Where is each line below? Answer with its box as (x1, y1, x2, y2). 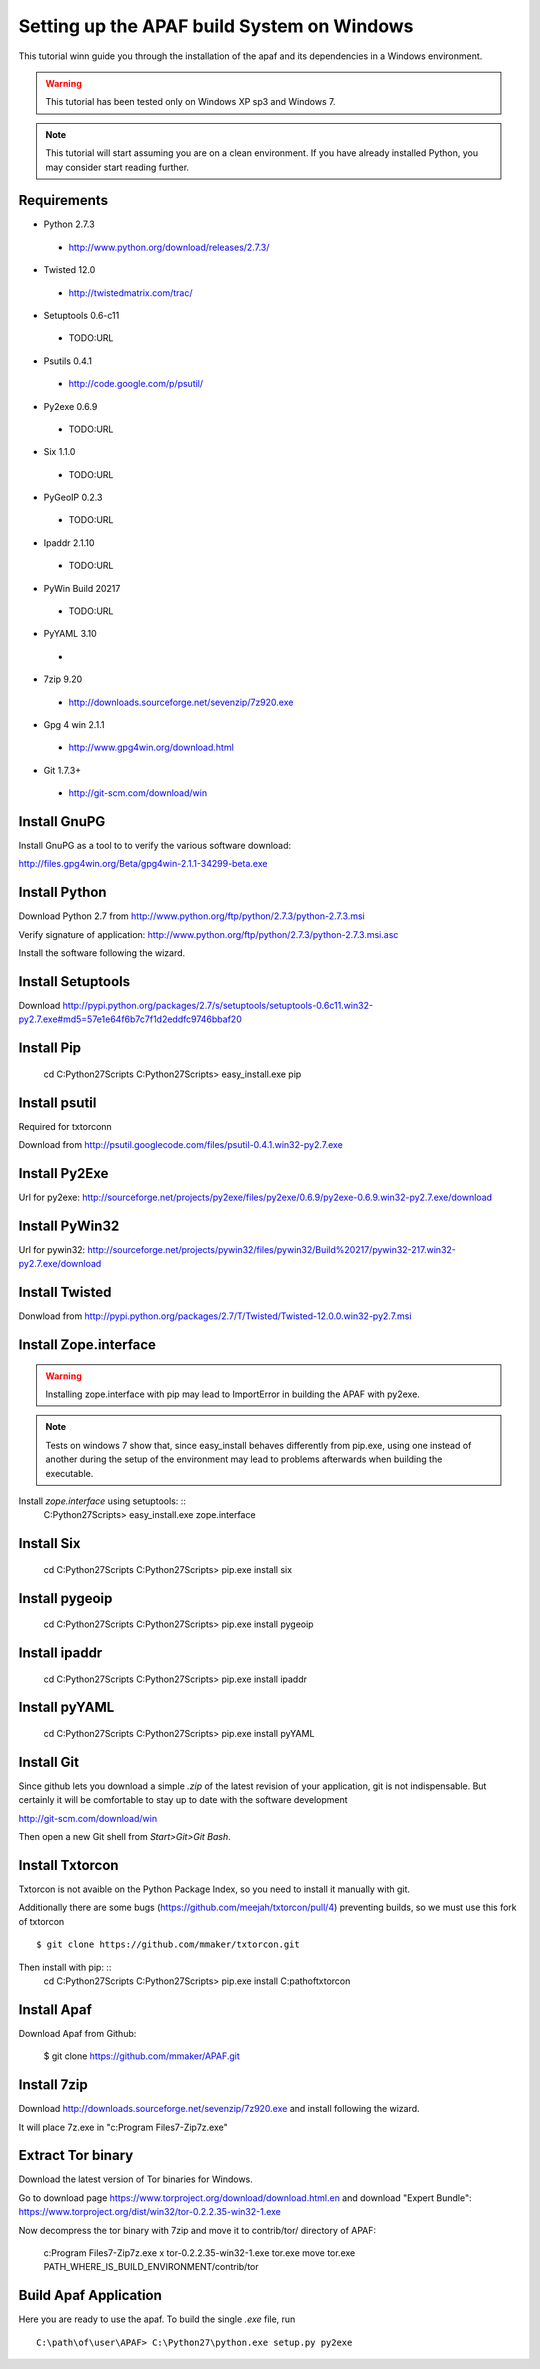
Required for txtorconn (18, 1120, 112, 1132)
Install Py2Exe (18, 1165, 109, 1182)
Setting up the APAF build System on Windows (18, 15, 414, 37)
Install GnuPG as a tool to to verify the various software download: (18, 840, 292, 852)
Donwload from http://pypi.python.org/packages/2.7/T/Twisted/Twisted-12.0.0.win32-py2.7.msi (18, 1310, 412, 1322)
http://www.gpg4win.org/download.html (68, 741, 234, 754)
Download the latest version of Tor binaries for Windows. (18, 2173, 254, 2185)
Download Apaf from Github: (18, 2027, 137, 2039)
